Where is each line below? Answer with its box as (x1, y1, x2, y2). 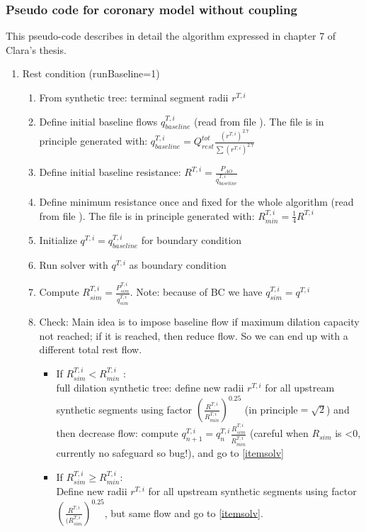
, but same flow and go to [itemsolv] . (104, 505, 263, 520)
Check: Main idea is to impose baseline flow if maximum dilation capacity (39, 314, 360, 329)
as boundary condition (129, 257, 227, 272)
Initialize (39, 233, 77, 248)
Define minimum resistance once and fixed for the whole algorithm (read (39, 194, 354, 209)
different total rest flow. (39, 342, 142, 357)
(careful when (249, 426, 309, 440)
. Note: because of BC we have (130, 284, 263, 299)
